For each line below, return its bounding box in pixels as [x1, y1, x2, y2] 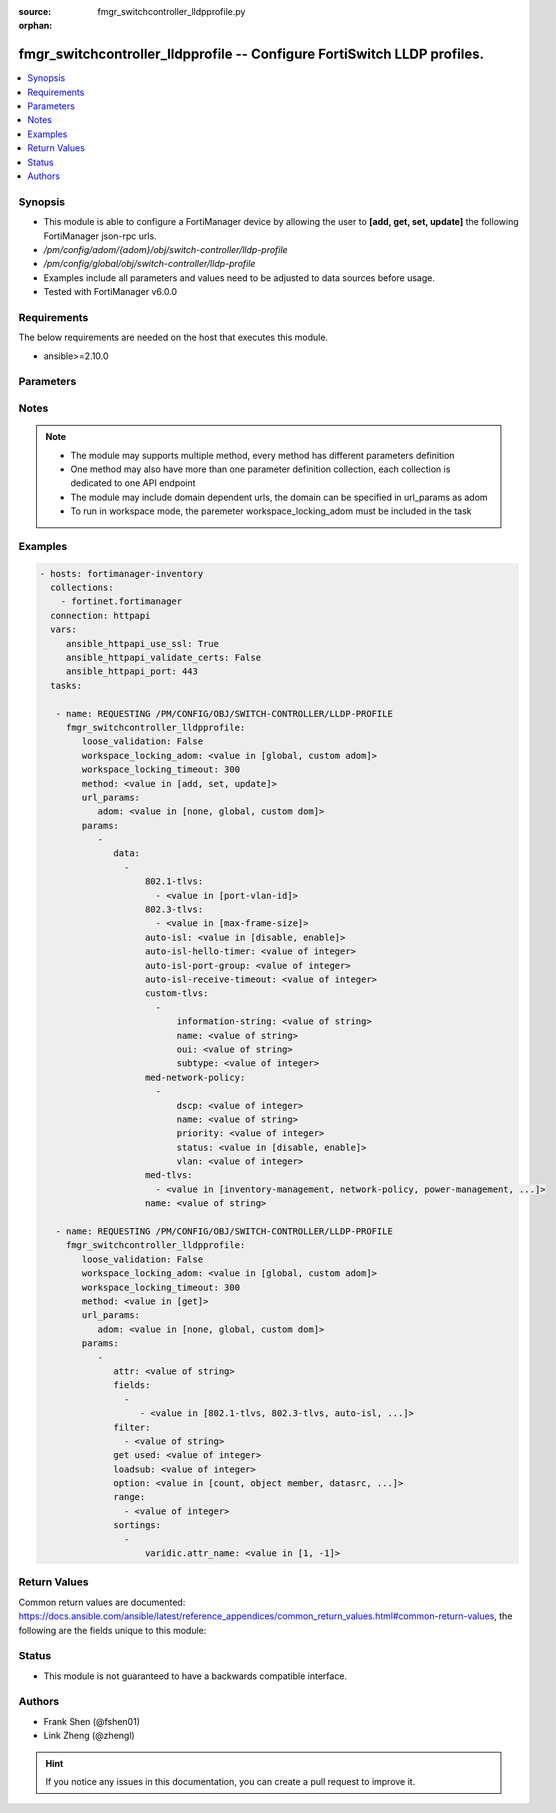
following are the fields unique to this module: [18, 1624, 207, 1636]
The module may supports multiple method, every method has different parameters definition [70, 449, 455, 461]
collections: [50, 582, 114, 594]
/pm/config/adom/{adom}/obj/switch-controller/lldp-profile [43, 243, 289, 255]
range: [113, 1491, 146, 1503]
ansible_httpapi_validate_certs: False [65, 652, 262, 664]
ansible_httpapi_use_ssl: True [65, 638, 220, 649]
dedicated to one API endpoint [70, 477, 196, 489]
